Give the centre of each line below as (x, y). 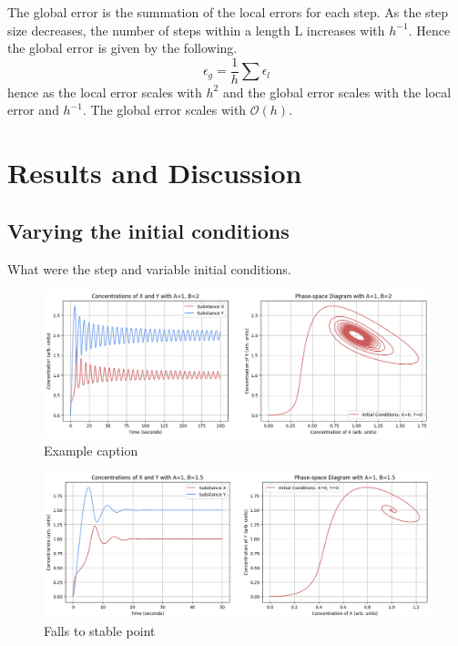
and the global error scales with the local (337, 92)
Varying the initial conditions (148, 230)
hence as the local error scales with (105, 92)
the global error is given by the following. (122, 48)
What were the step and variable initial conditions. (149, 268)
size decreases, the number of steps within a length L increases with (196, 30)
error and (33, 110)
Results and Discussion (155, 173)
